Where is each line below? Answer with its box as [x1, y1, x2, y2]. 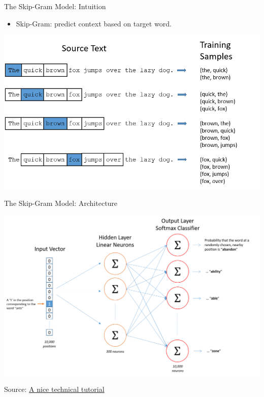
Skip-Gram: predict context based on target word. [16, 18, 172, 28]
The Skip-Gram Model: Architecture [4, 197, 118, 208]
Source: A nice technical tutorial [4, 384, 105, 394]
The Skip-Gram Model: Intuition [4, 1, 106, 11]
